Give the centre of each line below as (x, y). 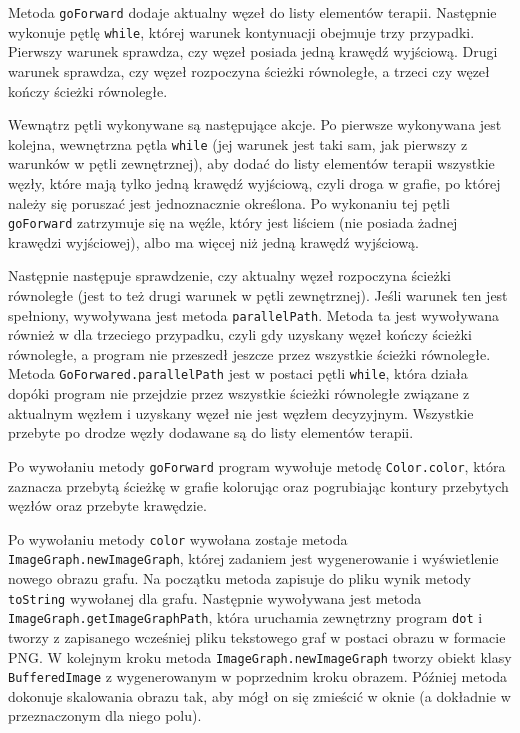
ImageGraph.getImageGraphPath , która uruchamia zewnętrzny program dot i (245, 617)
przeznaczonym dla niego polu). (105, 715)
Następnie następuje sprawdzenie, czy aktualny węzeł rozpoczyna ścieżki (229, 275)
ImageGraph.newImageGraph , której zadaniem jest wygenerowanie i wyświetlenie (253, 558)
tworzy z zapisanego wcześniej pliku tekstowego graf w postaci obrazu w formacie (257, 636)
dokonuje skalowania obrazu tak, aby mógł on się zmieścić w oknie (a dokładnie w (259, 695)
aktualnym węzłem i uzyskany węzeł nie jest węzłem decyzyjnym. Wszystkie (241, 412)
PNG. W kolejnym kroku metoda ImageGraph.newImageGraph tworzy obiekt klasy (260, 656)
